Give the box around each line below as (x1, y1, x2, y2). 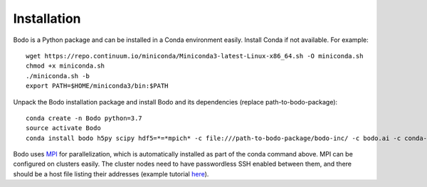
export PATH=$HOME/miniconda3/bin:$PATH (26, 82, 169, 90)
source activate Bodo (26, 124, 101, 132)
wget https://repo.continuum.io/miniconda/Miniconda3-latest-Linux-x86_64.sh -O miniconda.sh (26, 52, 364, 60)
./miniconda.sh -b (26, 72, 90, 80)
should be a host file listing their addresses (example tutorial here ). (13, 169, 209, 178)
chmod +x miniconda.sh (26, 62, 105, 70)
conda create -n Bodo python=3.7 (26, 114, 142, 122)
